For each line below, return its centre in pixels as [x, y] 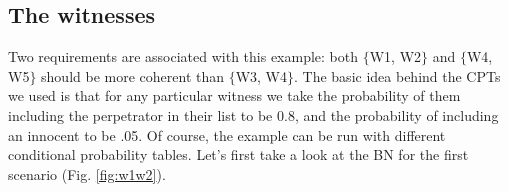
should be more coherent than [133, 75]
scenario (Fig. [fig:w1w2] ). [87, 173]
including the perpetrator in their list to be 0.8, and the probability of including [253, 114]
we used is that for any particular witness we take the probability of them [234, 95]
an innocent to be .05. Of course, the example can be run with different [227, 134]
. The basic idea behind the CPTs [397, 75]
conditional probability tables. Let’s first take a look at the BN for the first [238, 154]
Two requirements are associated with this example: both [183, 56]
